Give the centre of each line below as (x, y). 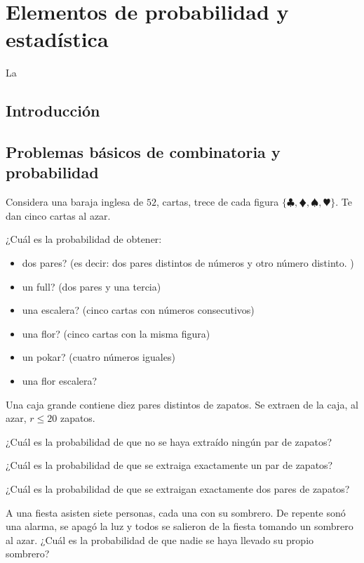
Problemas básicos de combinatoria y (143, 152)
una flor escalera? (60, 381)
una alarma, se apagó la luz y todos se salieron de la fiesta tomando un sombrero (180, 526)
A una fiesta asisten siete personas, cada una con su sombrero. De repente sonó (176, 512)
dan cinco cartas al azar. (58, 215)
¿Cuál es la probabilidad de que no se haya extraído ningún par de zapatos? (169, 441)
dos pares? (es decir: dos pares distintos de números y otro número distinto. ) (188, 263)
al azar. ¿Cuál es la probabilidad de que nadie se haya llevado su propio (160, 539)
